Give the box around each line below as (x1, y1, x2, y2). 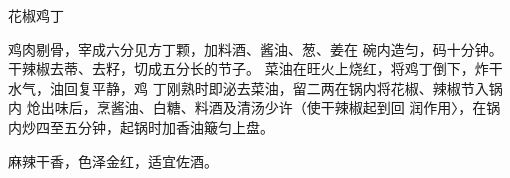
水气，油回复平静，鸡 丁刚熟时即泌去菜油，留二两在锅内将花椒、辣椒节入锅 (8, 77, 503, 98)
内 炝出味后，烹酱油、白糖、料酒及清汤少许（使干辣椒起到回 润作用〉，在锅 (8, 97, 501, 118)
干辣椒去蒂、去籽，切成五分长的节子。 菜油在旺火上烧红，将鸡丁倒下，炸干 (8, 58, 503, 79)
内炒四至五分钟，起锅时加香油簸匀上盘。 (8, 116, 274, 137)
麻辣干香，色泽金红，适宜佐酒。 (8, 150, 218, 171)
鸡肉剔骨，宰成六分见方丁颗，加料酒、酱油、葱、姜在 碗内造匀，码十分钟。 (8, 38, 503, 59)
